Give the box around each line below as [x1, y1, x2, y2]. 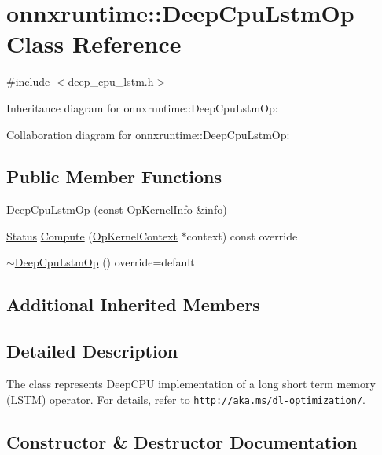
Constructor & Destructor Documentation [6, 429, 358, 453]
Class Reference [6, 28, 182, 60]
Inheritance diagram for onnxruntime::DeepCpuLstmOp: [6, 99, 278, 116]
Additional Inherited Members [6, 292, 260, 317]
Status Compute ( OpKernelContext [6, 227, 178, 244]
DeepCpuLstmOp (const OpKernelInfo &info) [6, 201, 227, 218]
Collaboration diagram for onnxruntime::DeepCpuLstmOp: [6, 126, 290, 142]
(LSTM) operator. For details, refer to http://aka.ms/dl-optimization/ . [6, 391, 365, 407]
